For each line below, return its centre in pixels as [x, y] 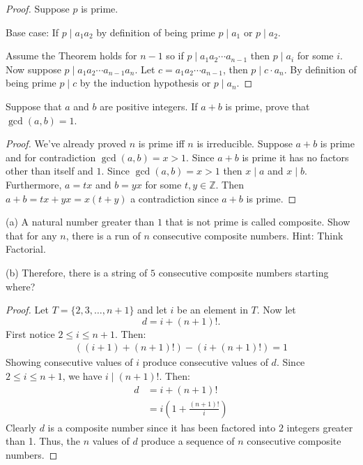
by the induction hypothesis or [145, 83]
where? [21, 286]
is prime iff [161, 143]
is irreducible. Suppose [245, 143]
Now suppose [33, 69]
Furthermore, [34, 184]
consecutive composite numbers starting [244, 272]
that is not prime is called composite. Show [258, 222]
